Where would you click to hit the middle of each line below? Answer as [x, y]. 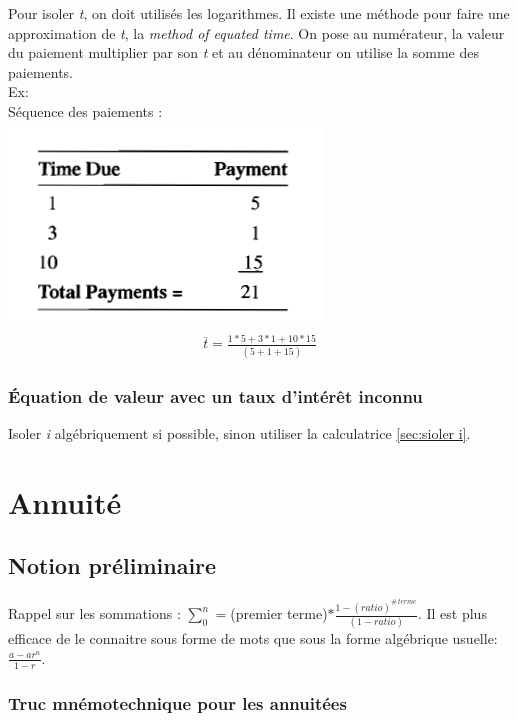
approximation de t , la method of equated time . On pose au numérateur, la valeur [256, 32]
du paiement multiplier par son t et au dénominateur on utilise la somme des [243, 52]
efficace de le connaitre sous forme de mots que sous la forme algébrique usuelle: [253, 638]
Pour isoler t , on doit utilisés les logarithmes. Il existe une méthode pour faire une [259, 13]
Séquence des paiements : [85, 110]
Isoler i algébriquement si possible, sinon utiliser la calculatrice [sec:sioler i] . [239, 433]
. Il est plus [452, 613]
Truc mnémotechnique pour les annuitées [177, 702]
